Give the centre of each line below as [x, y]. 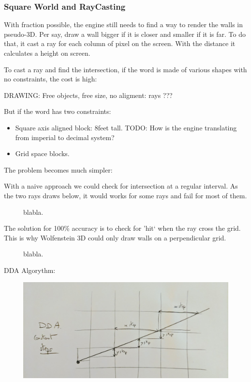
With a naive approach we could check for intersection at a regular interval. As [121, 186]
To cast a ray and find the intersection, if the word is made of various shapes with [125, 69]
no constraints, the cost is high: [51, 79]
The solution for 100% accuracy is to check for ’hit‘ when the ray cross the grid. [122, 228]
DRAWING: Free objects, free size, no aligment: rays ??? [88, 95]
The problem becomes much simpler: [58, 169]
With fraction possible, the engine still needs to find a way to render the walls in [124, 24]
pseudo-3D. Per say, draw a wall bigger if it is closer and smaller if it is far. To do [125, 34]
